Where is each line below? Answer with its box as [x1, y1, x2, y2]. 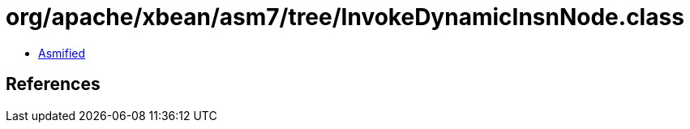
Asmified [38, 45, 86, 60]
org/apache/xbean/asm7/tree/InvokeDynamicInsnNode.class [6, 3, 684, 31]
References [6, 74, 101, 95]
